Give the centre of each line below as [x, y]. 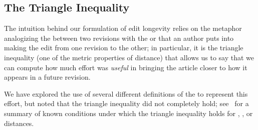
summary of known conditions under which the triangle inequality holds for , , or [128, 113]
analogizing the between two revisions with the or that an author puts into [119, 38]
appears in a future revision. [47, 77]
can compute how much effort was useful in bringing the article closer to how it [126, 67]
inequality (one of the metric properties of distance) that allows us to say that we [129, 57]
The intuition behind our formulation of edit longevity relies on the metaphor [123, 28]
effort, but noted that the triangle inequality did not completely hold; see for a [126, 103]
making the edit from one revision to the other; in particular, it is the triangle [124, 48]
